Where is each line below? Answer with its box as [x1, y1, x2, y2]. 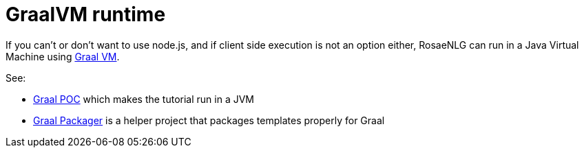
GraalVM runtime [6, 3, 166, 26]
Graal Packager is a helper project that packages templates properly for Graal [33, 114, 385, 126]
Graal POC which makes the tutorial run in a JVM [33, 93, 254, 105]
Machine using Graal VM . [6, 50, 120, 62]
